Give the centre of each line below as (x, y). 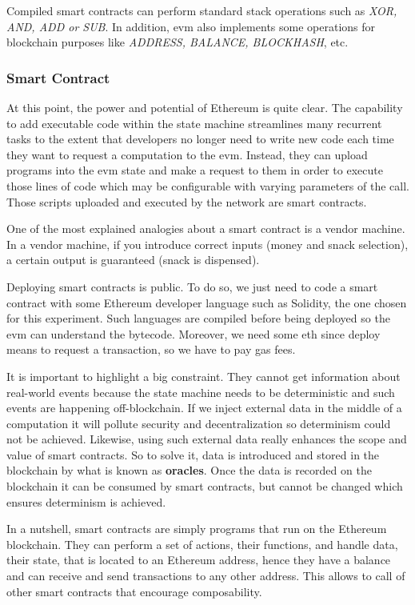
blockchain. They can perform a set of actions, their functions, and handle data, (202, 544)
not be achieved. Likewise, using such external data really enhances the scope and (207, 439)
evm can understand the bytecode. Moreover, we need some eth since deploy (194, 333)
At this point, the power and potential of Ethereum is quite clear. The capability (205, 107)
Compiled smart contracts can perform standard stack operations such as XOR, (202, 10)
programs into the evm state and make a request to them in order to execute (195, 170)
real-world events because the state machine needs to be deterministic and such (201, 392)
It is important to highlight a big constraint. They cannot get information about (204, 376)
